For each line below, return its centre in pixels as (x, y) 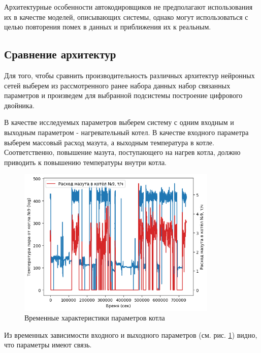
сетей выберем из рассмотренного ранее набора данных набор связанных (117, 85)
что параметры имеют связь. (48, 345)
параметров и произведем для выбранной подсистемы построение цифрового (123, 95)
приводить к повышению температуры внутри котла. (86, 162)
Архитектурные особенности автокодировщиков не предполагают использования (128, 7)
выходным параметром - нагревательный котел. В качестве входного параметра (126, 132)
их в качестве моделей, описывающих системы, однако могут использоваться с (126, 17)
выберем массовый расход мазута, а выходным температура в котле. (109, 142)
